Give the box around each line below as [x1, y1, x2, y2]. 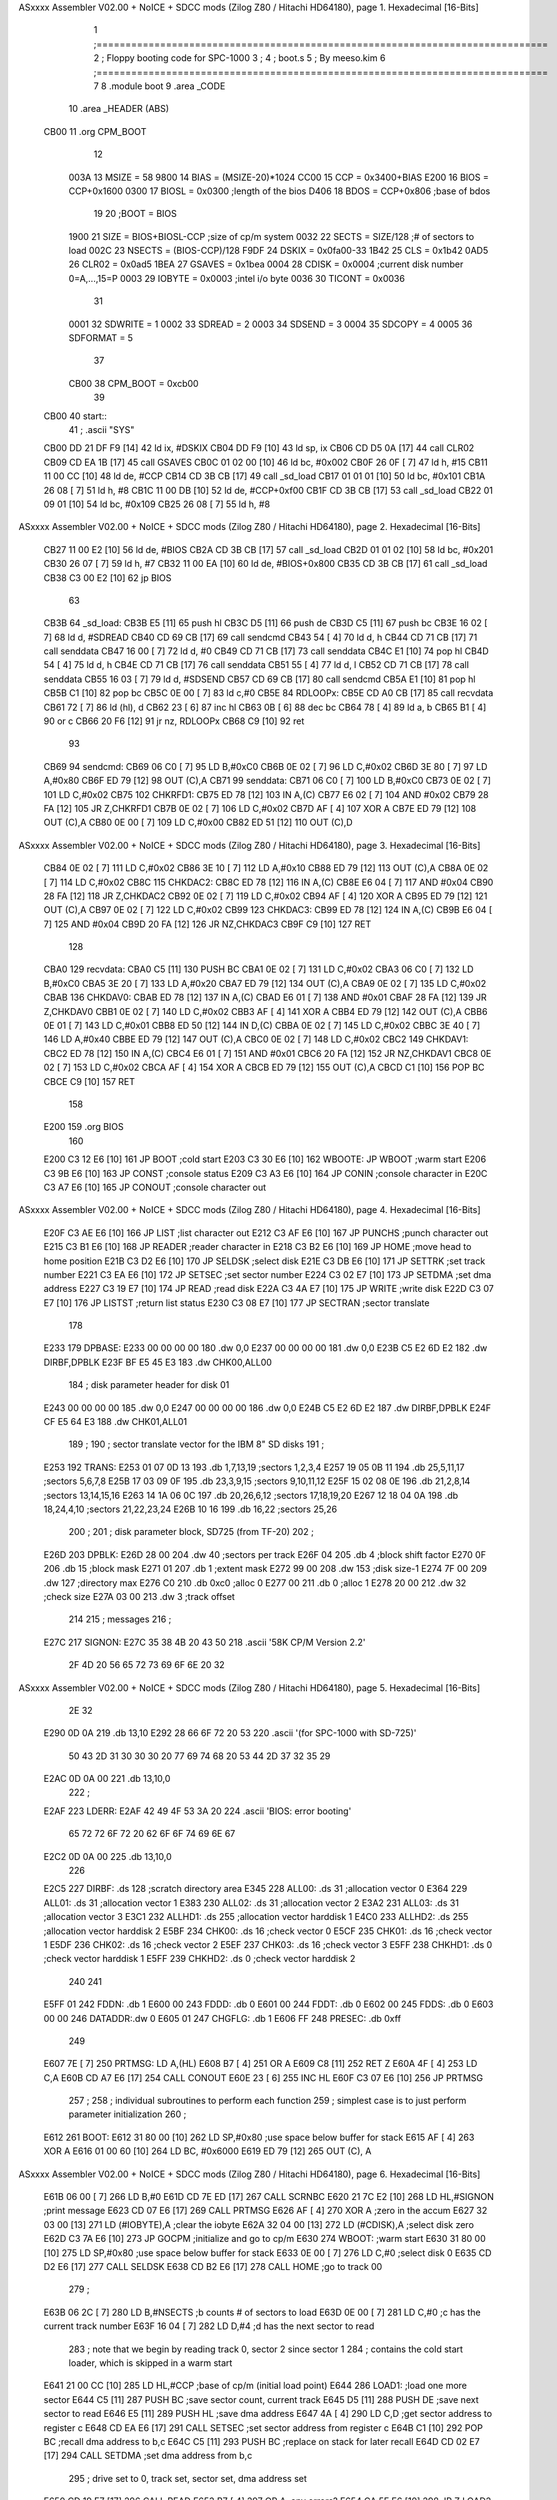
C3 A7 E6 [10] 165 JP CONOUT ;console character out [43, 1181, 267, 1193]
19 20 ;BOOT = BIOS [93, 208, 177, 220]
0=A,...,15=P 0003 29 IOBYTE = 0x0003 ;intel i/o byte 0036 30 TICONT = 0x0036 [68, 272, 405, 284]
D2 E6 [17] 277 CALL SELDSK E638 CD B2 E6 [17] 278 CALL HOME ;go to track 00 [43, 2261, 383, 2272]
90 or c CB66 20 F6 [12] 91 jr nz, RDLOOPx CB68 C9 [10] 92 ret [43, 715, 305, 727]
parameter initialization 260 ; [68, 2108, 187, 2120]
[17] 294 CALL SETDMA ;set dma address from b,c [43, 2450, 253, 2462]
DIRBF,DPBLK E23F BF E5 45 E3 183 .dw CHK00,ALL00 [43, 1356, 272, 1368]
